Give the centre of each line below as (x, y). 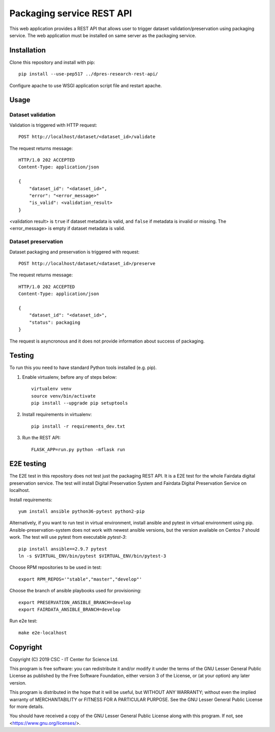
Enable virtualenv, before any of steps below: (70, 377)
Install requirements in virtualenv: (57, 414)
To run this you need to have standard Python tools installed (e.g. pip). (83, 368)
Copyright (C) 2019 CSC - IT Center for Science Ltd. (64, 659)
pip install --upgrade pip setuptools (80, 403)
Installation (28, 50)
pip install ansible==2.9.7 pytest (63, 549)
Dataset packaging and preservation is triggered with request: (75, 252)
